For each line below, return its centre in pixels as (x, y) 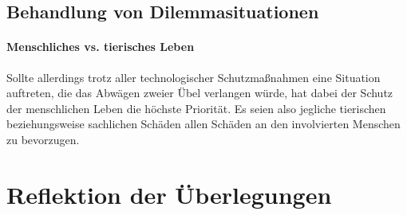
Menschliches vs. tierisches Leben (101, 47)
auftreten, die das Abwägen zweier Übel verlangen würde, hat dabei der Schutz (200, 93)
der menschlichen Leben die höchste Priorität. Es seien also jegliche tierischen (196, 108)
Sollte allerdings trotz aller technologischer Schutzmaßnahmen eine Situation (194, 77)
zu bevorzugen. (43, 139)
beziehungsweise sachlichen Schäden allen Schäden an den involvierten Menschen (203, 124)
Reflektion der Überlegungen (169, 194)
